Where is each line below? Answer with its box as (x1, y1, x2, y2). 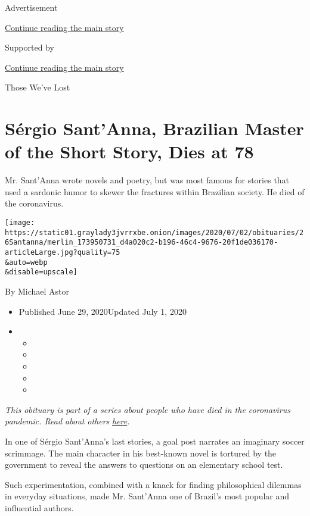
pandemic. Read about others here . (5, 415, 130, 427)
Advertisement (5, 1, 58, 13)
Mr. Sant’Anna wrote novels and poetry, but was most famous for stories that (5, 174, 290, 186)
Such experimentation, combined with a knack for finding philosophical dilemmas (5, 478, 302, 490)
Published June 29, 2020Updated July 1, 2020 (18, 305, 187, 317)
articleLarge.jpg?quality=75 (5, 248, 120, 257)
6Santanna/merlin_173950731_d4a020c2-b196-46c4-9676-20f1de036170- (5, 238, 278, 247)
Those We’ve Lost (5, 81, 70, 93)
